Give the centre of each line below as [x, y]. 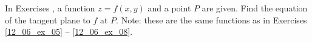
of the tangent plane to [48, 19]
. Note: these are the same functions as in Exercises [212, 19]
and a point [169, 8]
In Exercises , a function [50, 8]
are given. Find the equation [255, 8]
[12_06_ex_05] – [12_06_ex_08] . [69, 31]
